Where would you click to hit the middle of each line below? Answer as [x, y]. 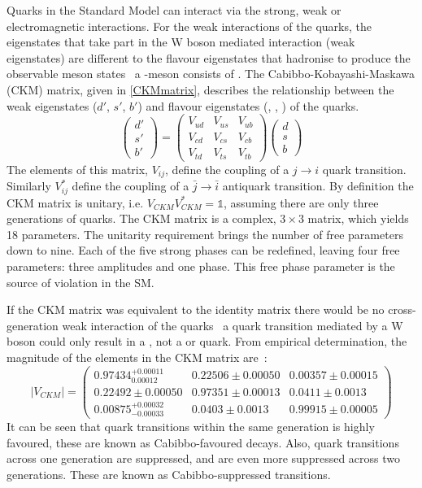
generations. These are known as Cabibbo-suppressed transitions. [169, 474]
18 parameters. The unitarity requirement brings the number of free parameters [205, 234]
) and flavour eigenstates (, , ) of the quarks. [248, 105]
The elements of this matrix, [78, 169]
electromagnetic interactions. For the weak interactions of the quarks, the [189, 26]
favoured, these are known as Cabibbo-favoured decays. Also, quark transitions [203, 442]
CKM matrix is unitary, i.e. [75, 202]
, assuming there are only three [301, 202]
